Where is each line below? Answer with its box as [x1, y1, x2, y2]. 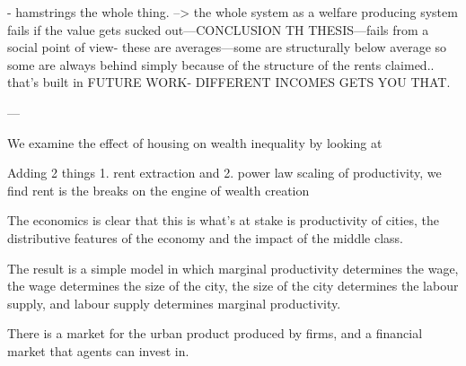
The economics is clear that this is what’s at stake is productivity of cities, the [7, 211, 439, 230]
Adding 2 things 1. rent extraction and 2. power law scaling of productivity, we [7, 163, 442, 182]
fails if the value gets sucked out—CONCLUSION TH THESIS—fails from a [7, 20, 429, 39]
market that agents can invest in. [7, 341, 189, 360]
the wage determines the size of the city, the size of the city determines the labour [7, 276, 459, 295]
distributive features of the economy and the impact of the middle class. [7, 228, 403, 247]
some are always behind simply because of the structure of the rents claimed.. [7, 55, 435, 74]
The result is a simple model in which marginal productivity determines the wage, [7, 258, 459, 277]
